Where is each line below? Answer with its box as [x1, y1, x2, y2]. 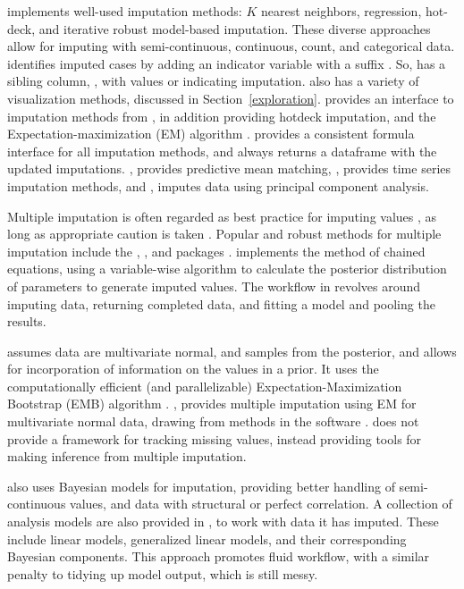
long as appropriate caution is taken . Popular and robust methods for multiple [7, 224, 442, 243]
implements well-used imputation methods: [7, 2, 242, 20]
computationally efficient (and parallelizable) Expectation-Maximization [7, 376, 402, 395]
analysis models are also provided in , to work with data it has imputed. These [7, 512, 439, 531]
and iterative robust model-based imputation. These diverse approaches [38, 19, 431, 38]
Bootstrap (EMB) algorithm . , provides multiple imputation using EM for [7, 394, 417, 413]
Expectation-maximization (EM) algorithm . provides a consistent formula [7, 124, 415, 143]
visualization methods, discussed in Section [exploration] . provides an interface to [7, 88, 454, 107]
